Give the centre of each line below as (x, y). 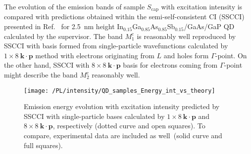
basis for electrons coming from (170, 65)
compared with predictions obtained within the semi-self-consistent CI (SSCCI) (124, 17)
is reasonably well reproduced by (186, 36)
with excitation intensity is (202, 6)
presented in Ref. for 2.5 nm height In (64, 26)
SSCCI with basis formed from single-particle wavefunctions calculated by (116, 46)
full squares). (43, 145)
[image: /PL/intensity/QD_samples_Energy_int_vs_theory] (120, 91)
